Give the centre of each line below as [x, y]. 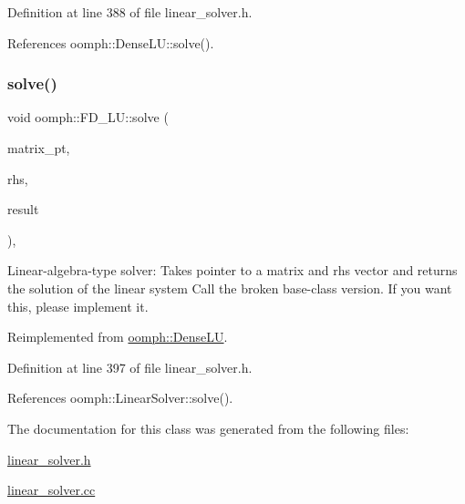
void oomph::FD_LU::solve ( [88, 117]
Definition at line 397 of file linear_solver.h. [130, 367]
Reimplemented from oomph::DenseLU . [118, 337]
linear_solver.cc [52, 490]
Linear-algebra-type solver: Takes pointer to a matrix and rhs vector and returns [232, 270]
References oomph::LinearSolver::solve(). [120, 398]
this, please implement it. [78, 306]
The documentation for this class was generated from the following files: [208, 428]
